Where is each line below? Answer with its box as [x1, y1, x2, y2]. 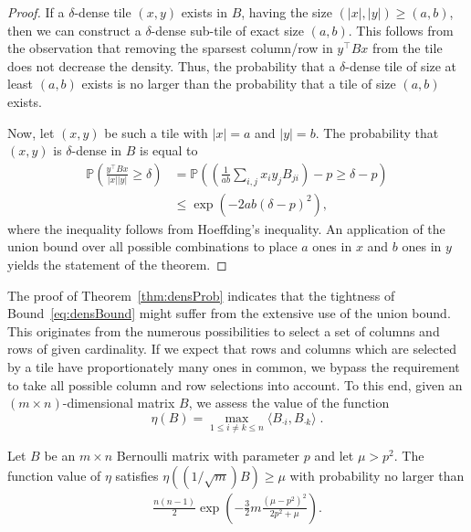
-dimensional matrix [62, 393, 175, 412]
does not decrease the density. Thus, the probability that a [7, 56, 336, 75]
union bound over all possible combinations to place [7, 237, 298, 256]
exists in [181, 3, 227, 21]
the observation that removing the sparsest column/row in [7, 38, 333, 58]
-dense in [71, 141, 122, 160]
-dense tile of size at [345, 56, 457, 75]
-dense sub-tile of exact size [151, 20, 305, 39]
